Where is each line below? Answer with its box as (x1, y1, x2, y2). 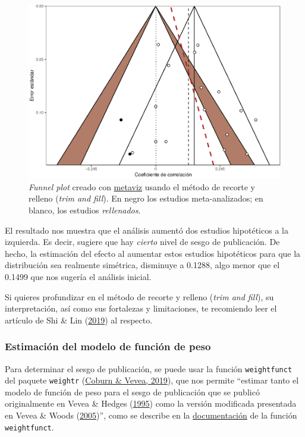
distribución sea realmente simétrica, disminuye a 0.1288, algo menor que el (5, 259, 280, 271)
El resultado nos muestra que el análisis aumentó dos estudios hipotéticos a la (5, 224, 288, 236)
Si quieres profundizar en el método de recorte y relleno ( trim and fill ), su (5, 290, 274, 303)
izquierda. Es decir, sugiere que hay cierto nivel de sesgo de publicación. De (5, 235, 280, 248)
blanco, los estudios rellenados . (29, 204, 141, 216)
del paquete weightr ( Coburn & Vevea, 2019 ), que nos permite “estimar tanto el (5, 374, 299, 386)
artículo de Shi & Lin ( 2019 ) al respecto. (5, 313, 153, 326)
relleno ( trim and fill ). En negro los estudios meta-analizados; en (29, 192, 263, 205)
